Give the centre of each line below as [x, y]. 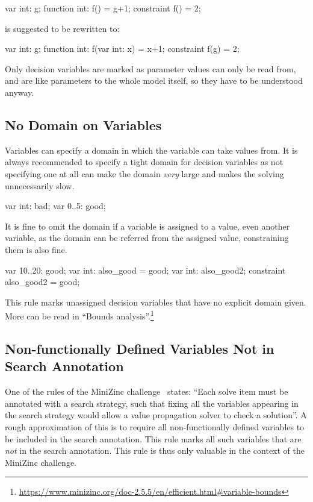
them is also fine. [36, 249]
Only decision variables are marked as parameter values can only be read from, [150, 68]
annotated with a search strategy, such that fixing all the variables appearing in [152, 403]
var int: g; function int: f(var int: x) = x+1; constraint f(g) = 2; [122, 49]
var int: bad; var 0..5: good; [55, 206]
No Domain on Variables [83, 124]
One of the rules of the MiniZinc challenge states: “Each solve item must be [147, 391]
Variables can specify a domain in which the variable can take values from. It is [151, 150]
